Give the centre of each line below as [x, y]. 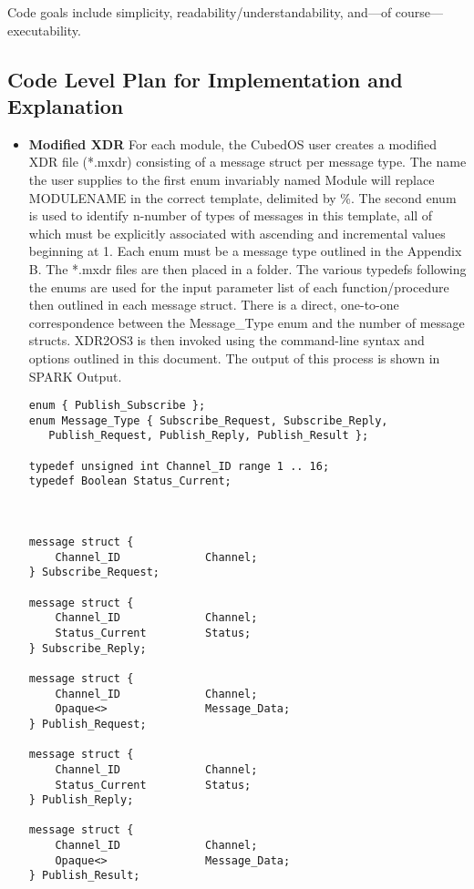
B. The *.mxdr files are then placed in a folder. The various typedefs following [247, 268]
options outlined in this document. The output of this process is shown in [234, 358]
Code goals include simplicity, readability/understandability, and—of [200, 12]
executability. [44, 30]
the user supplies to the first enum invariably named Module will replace [232, 179]
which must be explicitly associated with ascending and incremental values [237, 233]
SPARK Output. [75, 376]
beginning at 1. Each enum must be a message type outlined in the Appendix [245, 251]
